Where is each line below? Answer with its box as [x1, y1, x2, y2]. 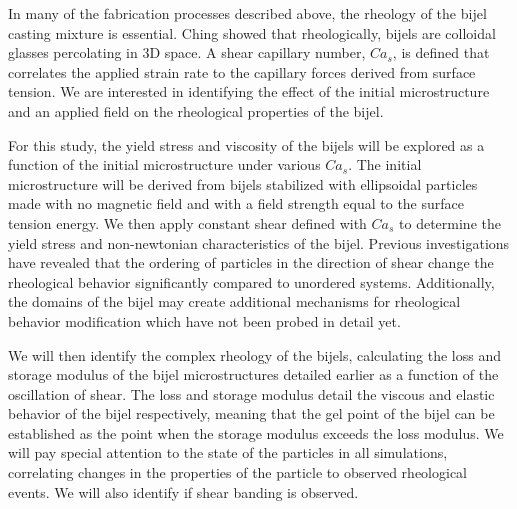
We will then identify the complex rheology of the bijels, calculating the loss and [8, 344, 502, 365]
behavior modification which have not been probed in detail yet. [8, 310, 401, 331]
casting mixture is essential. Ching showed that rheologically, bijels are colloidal [8, 22, 496, 43]
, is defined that [392, 42, 490, 63]
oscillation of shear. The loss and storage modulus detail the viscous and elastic [8, 383, 495, 404]
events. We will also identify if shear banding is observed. [8, 481, 359, 502]
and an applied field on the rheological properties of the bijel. [8, 100, 384, 121]
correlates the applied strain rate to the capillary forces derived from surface [8, 61, 476, 82]
